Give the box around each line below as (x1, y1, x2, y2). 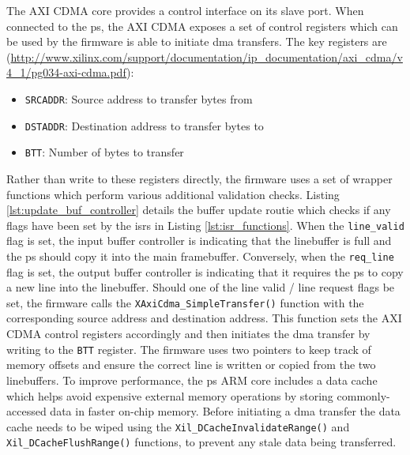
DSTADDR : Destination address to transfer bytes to (24, 117, 264, 133)
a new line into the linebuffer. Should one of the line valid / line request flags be (6, 279, 395, 295)
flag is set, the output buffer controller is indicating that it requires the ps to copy (6, 263, 404, 280)
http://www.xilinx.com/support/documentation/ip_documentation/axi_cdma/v (10, 48, 403, 65)
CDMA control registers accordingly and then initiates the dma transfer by (6, 325, 371, 342)
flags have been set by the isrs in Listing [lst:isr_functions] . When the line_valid (6, 216, 404, 233)
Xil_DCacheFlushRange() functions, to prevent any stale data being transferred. (6, 434, 397, 450)
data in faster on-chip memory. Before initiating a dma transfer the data (50, 403, 401, 419)
